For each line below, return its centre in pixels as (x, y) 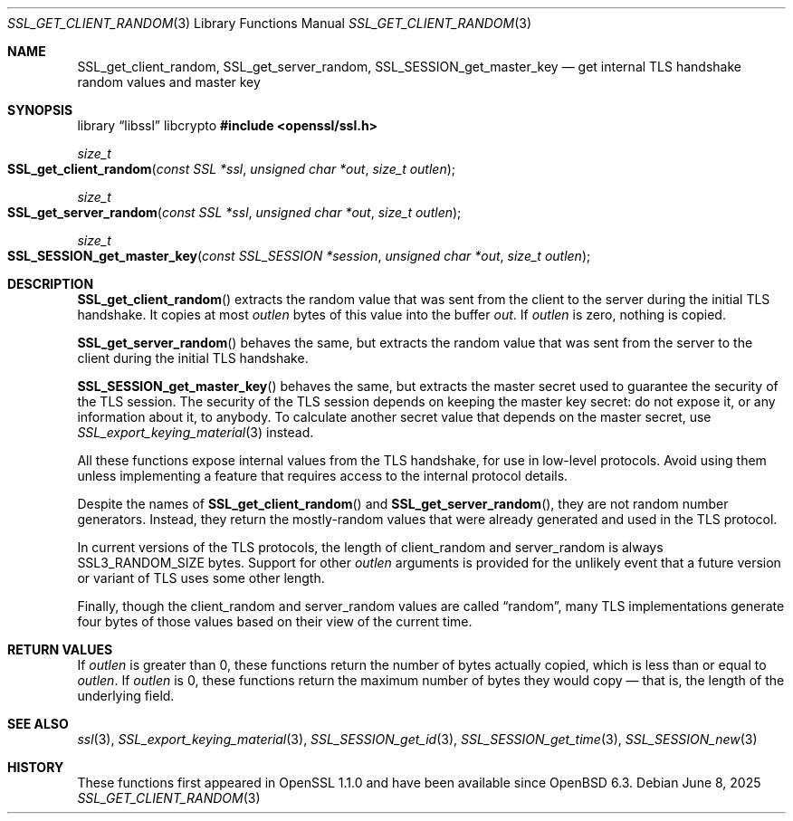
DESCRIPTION (51, 284)
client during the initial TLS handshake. (193, 358)
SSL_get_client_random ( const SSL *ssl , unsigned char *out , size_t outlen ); (232, 169)
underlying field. (126, 696)
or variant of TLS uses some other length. (201, 578)
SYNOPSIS (40, 110)
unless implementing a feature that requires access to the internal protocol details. (323, 476)
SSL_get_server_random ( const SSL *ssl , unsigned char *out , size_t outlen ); (234, 212)
